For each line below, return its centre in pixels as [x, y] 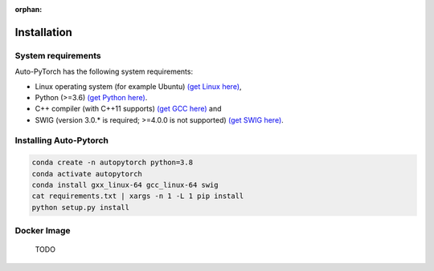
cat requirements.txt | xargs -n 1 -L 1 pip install [138, 196]
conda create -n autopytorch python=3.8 [112, 163]
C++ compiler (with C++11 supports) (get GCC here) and [128, 109]
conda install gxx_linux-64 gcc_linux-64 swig [125, 185]
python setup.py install [81, 207]
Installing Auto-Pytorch [61, 140]
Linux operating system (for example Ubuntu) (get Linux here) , [138, 86]
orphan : [29, 9]
